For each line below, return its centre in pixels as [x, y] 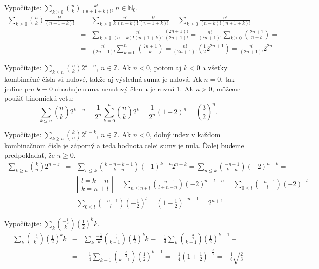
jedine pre [19, 88]
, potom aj [166, 68]
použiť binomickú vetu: [39, 98]
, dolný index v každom [185, 134]
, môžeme [226, 88]
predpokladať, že [29, 155]
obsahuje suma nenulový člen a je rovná [115, 88]
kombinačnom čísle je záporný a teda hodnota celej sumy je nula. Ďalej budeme [124, 145]
